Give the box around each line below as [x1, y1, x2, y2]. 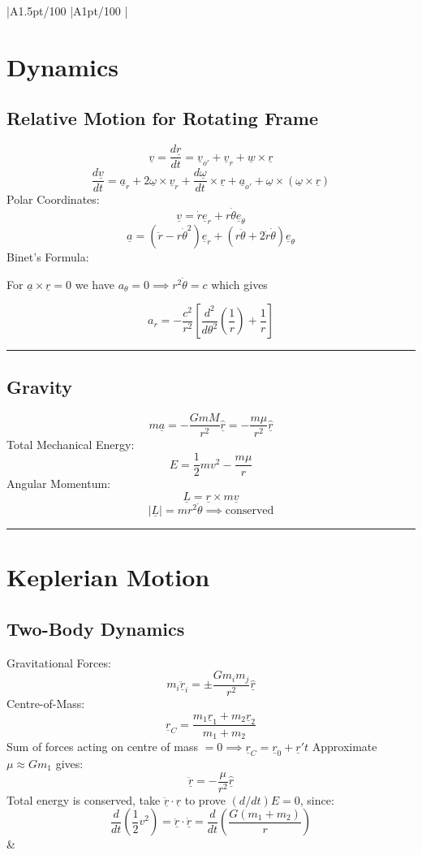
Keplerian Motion [6, 560, 210, 594]
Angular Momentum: [6, 475, 111, 492]
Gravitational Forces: [6, 654, 111, 671]
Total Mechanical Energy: [6, 435, 135, 452]
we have [75, 275, 114, 292]
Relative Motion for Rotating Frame [6, 106, 318, 131]
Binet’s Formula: [6, 248, 89, 266]
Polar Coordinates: [6, 191, 100, 208]
